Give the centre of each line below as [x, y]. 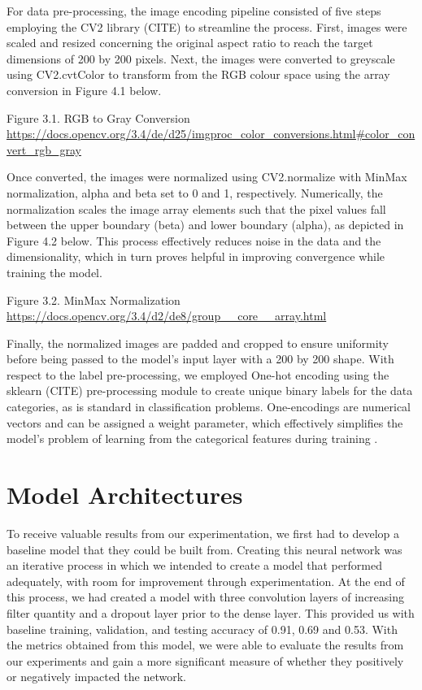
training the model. [54, 272]
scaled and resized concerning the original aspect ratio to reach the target [190, 43]
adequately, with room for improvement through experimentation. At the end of [206, 581]
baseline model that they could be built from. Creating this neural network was [204, 549]
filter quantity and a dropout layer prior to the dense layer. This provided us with [211, 612]
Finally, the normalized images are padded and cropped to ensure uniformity [198, 343]
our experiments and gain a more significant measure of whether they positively [205, 660]
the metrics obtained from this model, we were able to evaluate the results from [205, 645]
